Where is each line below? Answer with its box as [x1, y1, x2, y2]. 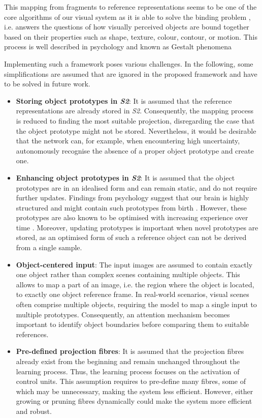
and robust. [16, 405, 52, 416]
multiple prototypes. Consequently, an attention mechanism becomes [16, 309, 230, 319]
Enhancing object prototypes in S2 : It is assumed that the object [16, 172, 235, 183]
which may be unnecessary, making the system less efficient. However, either [16, 385, 253, 396]
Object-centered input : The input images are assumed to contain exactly [16, 259, 253, 270]
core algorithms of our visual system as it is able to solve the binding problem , [4, 11, 251, 22]
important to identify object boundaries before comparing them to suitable [16, 319, 249, 330]
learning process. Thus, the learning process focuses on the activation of [16, 366, 240, 376]
